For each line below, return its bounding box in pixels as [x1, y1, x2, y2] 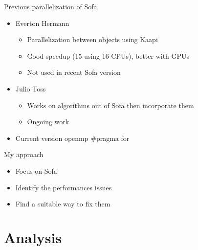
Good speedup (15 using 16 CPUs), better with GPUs [27, 50, 190, 61]
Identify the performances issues [15, 182, 112, 192]
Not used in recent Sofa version [27, 67, 121, 77]
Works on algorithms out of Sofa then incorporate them [27, 100, 194, 110]
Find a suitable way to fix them [15, 199, 110, 209]
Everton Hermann [15, 18, 69, 28]
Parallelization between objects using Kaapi [27, 34, 158, 45]
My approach [4, 149, 44, 159]
